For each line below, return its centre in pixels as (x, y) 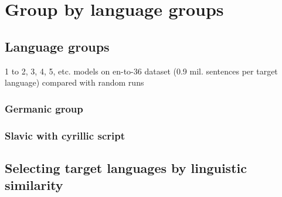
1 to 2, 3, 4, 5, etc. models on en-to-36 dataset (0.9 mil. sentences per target (141, 71)
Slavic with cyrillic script (65, 135)
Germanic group (44, 108)
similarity (34, 185)
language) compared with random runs (74, 82)
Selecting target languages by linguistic (126, 167)
